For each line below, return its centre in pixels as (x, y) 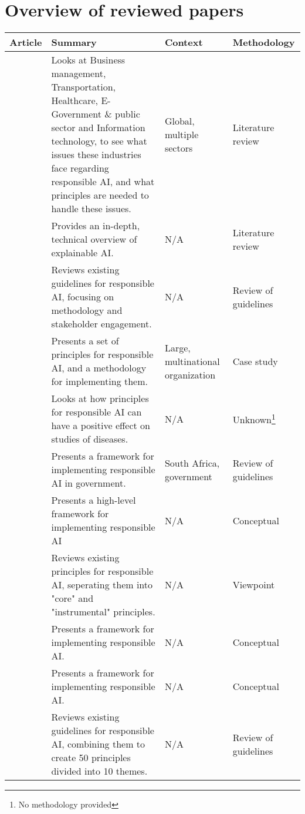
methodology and (87, 310)
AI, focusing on (83, 297)
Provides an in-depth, (96, 226)
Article (26, 42)
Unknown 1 (254, 418)
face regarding (80, 168)
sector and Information (98, 128)
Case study (255, 361)
